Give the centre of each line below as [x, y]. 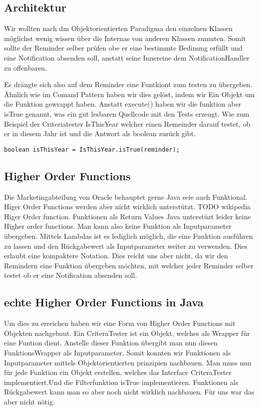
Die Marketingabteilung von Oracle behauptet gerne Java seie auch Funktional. [126, 196]
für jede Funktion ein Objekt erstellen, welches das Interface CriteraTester [118, 372]
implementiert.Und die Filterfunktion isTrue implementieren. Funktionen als [121, 382]
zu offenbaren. [26, 67]
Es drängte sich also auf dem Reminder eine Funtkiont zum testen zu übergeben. [128, 84]
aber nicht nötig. [30, 401]
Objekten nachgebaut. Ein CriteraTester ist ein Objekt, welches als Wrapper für [127, 333]
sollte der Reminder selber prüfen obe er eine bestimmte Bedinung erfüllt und [123, 48]
